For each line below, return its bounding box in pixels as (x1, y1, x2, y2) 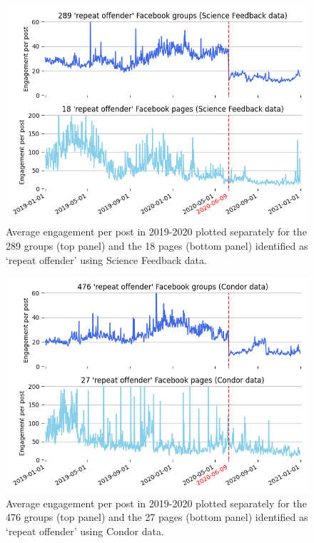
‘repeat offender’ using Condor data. (6, 523, 164, 538)
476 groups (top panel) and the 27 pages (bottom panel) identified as (6, 509, 308, 524)
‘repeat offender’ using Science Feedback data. (6, 252, 207, 267)
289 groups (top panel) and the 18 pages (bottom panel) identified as (6, 238, 308, 253)
